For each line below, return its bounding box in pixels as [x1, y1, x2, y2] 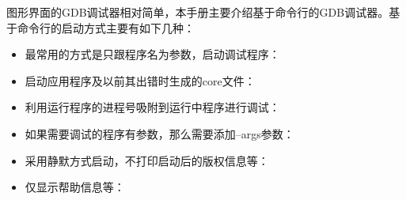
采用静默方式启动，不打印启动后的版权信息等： [25, 152, 269, 168]
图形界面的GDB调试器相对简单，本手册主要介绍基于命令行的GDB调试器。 [6, 4, 389, 20]
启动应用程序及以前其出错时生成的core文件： [25, 72, 256, 89]
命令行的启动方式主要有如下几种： [17, 19, 195, 36]
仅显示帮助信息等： [25, 179, 125, 195]
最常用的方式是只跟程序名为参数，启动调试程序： [25, 46, 280, 62]
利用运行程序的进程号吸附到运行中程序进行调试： [25, 99, 280, 115]
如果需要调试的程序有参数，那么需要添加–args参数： [25, 125, 294, 142]
